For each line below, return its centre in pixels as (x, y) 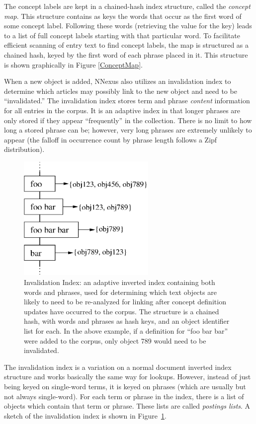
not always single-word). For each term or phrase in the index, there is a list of (124, 396)
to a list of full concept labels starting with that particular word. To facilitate (122, 35)
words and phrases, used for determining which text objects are (120, 292)
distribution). (24, 149)
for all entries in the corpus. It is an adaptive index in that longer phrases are (122, 110)
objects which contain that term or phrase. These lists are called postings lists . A (127, 406)
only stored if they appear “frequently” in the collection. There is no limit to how (128, 120)
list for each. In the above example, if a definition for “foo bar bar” (126, 330)
